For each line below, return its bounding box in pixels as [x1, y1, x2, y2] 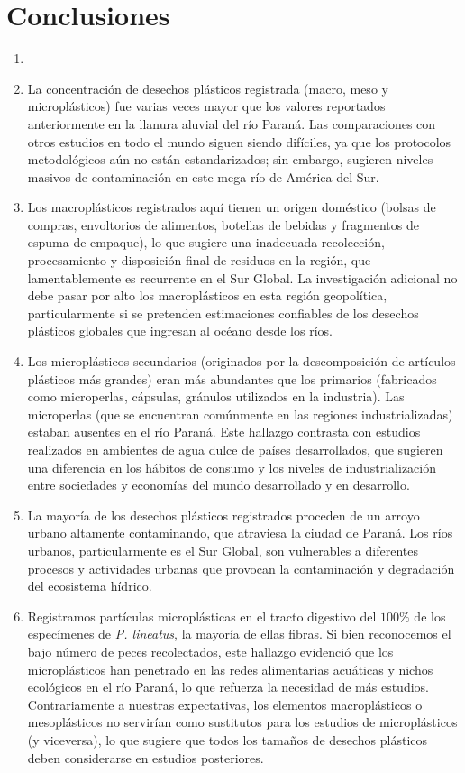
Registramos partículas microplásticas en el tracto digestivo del [27, 606, 377, 625]
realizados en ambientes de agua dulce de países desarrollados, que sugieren [27, 440, 443, 458]
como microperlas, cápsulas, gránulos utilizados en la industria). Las [27, 387, 405, 406]
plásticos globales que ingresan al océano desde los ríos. [27, 321, 333, 340]
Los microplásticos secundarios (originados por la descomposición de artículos [27, 352, 456, 371]
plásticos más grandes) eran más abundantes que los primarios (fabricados [27, 369, 437, 388]
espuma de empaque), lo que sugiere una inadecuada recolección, [27, 233, 385, 252]
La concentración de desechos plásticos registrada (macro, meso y [27, 78, 388, 97]
